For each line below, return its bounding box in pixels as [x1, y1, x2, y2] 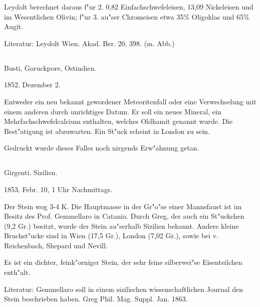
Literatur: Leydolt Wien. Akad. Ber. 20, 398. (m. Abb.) [4, 38, 175, 48]
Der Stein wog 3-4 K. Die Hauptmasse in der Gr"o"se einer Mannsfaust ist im [4, 201, 242, 211]
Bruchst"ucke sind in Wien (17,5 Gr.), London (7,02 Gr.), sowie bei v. [4, 230, 219, 241]
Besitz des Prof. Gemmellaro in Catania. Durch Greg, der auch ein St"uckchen [4, 211, 244, 221]
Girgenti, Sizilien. [4, 167, 58, 178]
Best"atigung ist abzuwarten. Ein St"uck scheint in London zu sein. [4, 125, 210, 136]
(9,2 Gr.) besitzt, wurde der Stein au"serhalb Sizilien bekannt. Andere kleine [4, 220, 239, 231]
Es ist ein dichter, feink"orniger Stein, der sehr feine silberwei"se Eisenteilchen [4, 257, 242, 267]
